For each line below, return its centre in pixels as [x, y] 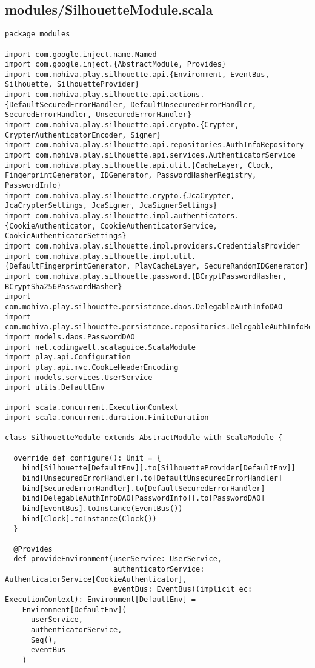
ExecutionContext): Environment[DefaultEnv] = [100, 599]
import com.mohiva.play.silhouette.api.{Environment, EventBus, [137, 74]
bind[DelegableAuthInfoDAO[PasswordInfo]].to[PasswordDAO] [144, 499]
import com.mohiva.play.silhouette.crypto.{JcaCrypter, [120, 195]
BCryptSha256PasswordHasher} [64, 286]
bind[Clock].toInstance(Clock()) [89, 519]
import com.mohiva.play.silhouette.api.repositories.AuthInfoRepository [154, 145]
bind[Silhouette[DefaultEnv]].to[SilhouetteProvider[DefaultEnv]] [159, 468]
